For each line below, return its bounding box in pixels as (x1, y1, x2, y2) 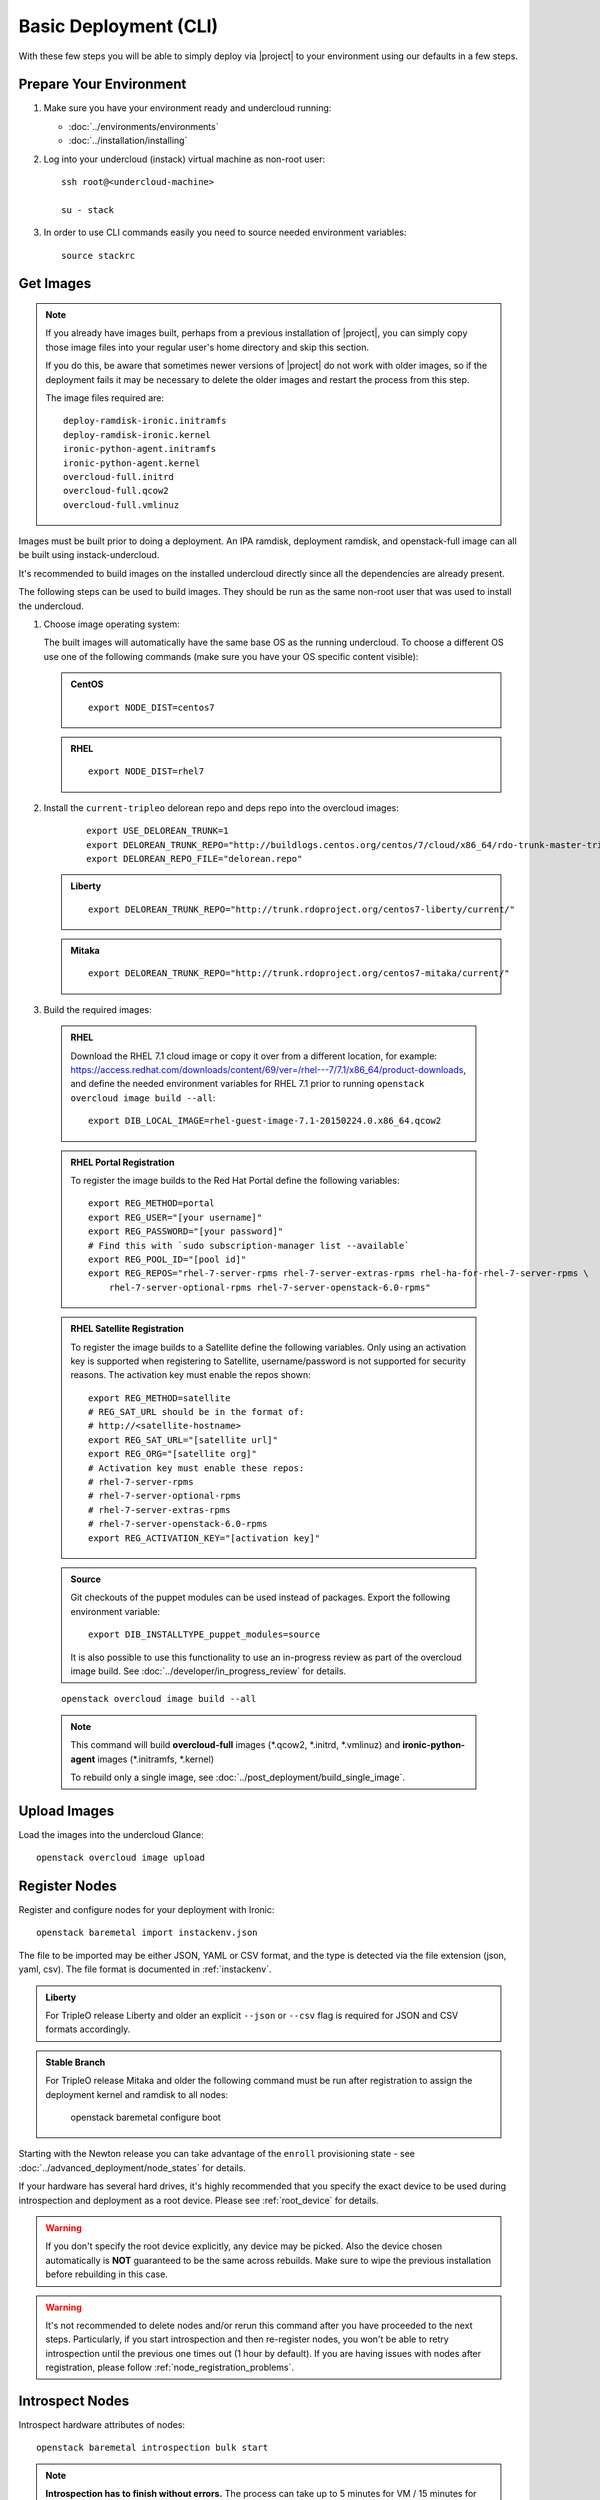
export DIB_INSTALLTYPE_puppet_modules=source (88, 1629, 320, 1640)
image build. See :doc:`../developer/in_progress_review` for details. (70, 1665, 347, 1677)
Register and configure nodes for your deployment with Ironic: (18, 1904, 275, 1916)
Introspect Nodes (18, 2392, 130, 2409)
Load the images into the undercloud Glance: (18, 1828, 204, 1840)
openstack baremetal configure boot (70, 2111, 222, 2123)
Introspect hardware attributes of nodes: (18, 2418, 185, 2430)
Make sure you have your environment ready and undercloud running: (43, 102, 332, 114)
